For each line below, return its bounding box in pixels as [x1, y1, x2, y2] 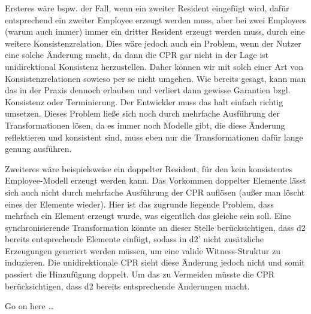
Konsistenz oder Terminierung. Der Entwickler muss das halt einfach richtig [5, 95, 283, 108]
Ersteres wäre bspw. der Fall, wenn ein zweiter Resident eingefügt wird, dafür [5, 2, 289, 14]
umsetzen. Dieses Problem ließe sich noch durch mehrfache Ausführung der [5, 107, 280, 120]
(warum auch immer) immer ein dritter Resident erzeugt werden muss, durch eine [5, 25, 305, 38]
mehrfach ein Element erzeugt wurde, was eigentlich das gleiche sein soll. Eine [5, 209, 291, 222]
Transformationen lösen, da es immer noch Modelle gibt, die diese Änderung [5, 118, 285, 131]
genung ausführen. [5, 142, 72, 155]
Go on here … [5, 300, 54, 312]
